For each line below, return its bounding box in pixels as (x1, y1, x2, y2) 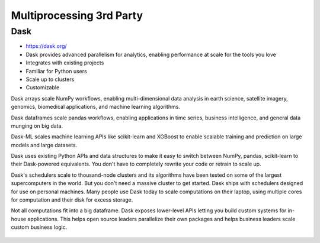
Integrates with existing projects (25, 59, 104, 66)
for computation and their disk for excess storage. (11, 196, 133, 203)
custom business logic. (11, 223, 68, 231)
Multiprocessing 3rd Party (11, 9, 143, 22)
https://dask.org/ (25, 43, 68, 50)
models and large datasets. (11, 141, 78, 148)
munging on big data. (11, 122, 63, 129)
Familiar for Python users (25, 67, 87, 74)
